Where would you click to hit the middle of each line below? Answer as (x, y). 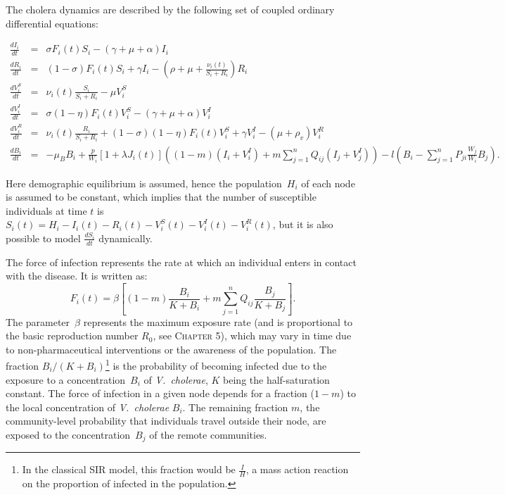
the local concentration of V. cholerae (88, 407)
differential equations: (52, 23)
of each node (328, 183)
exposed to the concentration (68, 434)
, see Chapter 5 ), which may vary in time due (252, 336)
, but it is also (303, 224)
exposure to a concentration (66, 379)
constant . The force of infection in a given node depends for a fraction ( (160, 393)
